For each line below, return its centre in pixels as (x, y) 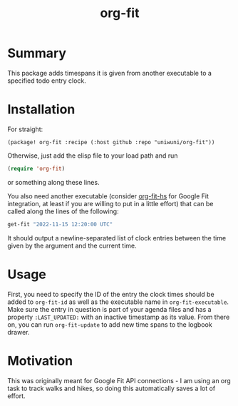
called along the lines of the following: (63, 211)
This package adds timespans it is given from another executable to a (110, 73)
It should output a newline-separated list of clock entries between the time (117, 238)
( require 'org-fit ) (36, 168)
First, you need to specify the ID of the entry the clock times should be (111, 294)
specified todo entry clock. (47, 81)
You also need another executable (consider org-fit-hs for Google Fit (108, 196)
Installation (41, 110)
